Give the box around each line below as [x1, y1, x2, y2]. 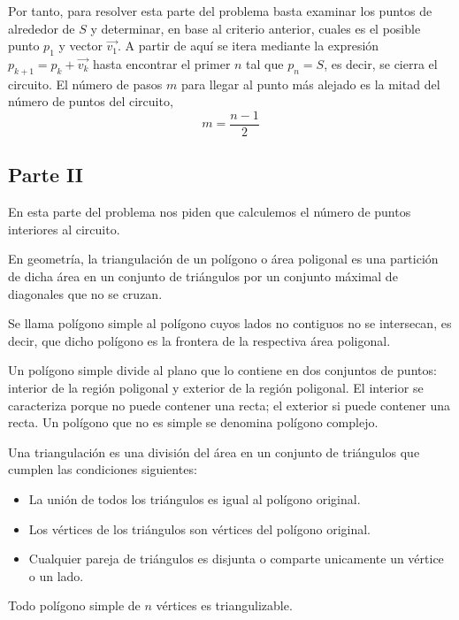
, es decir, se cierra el [324, 54, 438, 73]
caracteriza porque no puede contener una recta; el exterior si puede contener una [8, 395, 451, 414]
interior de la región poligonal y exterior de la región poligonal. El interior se [8, 378, 424, 396]
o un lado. [28, 566, 84, 585]
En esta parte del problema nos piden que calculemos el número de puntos [8, 203, 411, 221]
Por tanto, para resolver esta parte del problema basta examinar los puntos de [8, 2, 432, 19]
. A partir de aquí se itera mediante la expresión [118, 36, 379, 55]
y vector [58, 36, 103, 55]
